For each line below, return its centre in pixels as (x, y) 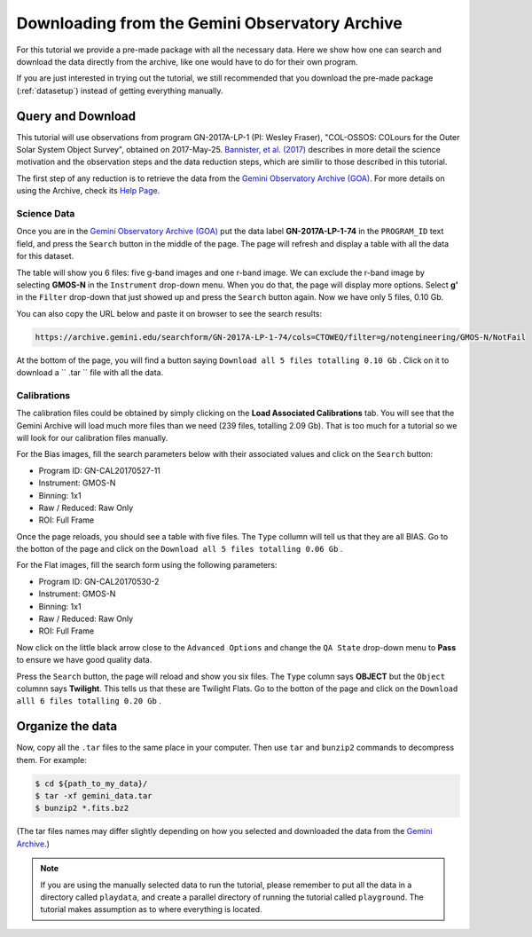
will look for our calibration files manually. (92, 437)
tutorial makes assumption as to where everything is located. (151, 909)
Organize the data (67, 726)
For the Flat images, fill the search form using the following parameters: (147, 565)
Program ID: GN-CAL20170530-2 (99, 581)
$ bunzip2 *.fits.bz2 (82, 808)
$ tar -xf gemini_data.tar (94, 796)
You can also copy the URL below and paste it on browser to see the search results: (169, 313)
